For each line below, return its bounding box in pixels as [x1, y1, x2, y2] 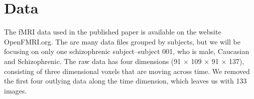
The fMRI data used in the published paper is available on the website [4, 26, 221, 37]
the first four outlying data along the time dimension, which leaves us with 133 [4, 75, 247, 86]
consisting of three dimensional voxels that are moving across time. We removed [4, 65, 250, 76]
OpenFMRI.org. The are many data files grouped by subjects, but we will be [4, 36, 240, 46]
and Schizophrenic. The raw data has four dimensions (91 [4, 55, 181, 66]
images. [4, 85, 27, 95]
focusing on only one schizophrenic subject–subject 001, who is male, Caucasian [4, 46, 249, 56]
